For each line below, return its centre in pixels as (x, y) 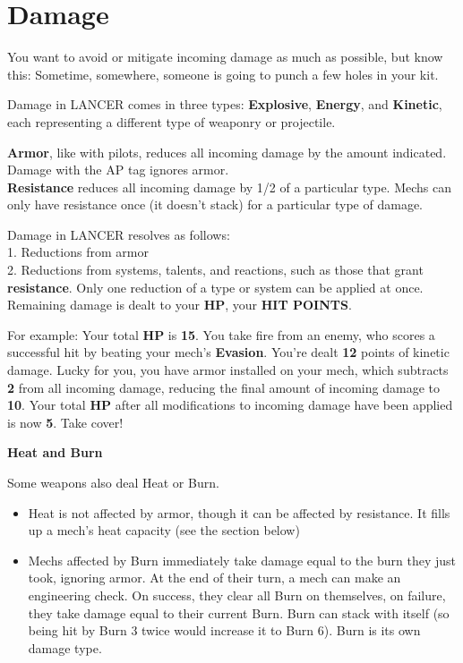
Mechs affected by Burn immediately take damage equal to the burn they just (242, 560)
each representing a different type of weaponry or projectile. (171, 121)
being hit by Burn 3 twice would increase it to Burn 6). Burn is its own (224, 630)
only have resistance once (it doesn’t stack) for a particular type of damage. (215, 204)
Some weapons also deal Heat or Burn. (113, 482)
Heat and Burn (55, 452)
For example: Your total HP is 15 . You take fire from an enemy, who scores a (221, 334)
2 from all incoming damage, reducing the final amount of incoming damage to (223, 387)
